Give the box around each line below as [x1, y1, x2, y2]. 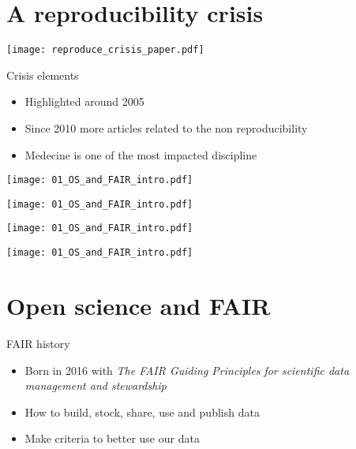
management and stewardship [24, 377, 167, 394]
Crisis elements [6, 66, 79, 83]
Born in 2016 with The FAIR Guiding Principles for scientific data [24, 361, 350, 378]
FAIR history [6, 335, 70, 351]
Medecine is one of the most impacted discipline [24, 146, 257, 163]
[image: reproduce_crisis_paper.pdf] [6, 44, 204, 56]
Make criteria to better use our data [24, 430, 200, 447]
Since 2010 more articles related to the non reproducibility [24, 119, 308, 136]
